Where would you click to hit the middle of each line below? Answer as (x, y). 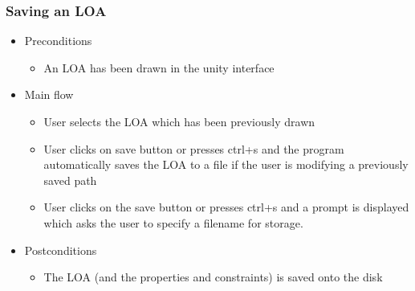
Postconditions (61, 250)
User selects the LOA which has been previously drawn (179, 121)
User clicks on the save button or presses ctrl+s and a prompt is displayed (226, 207)
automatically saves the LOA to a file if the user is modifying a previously (226, 164)
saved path (70, 180)
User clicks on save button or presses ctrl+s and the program (194, 148)
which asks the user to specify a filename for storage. (173, 222)
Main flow (49, 94)
